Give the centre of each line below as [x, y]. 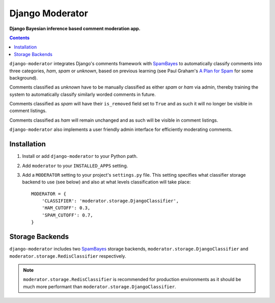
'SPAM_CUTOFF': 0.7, [67, 215]
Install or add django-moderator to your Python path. [80, 156]
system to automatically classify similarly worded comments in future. [82, 94]
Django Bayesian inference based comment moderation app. [75, 29]
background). [24, 78]
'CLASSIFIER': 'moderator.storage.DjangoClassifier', [110, 201]
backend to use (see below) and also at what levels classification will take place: [106, 182]
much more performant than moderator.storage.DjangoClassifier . [100, 286]
